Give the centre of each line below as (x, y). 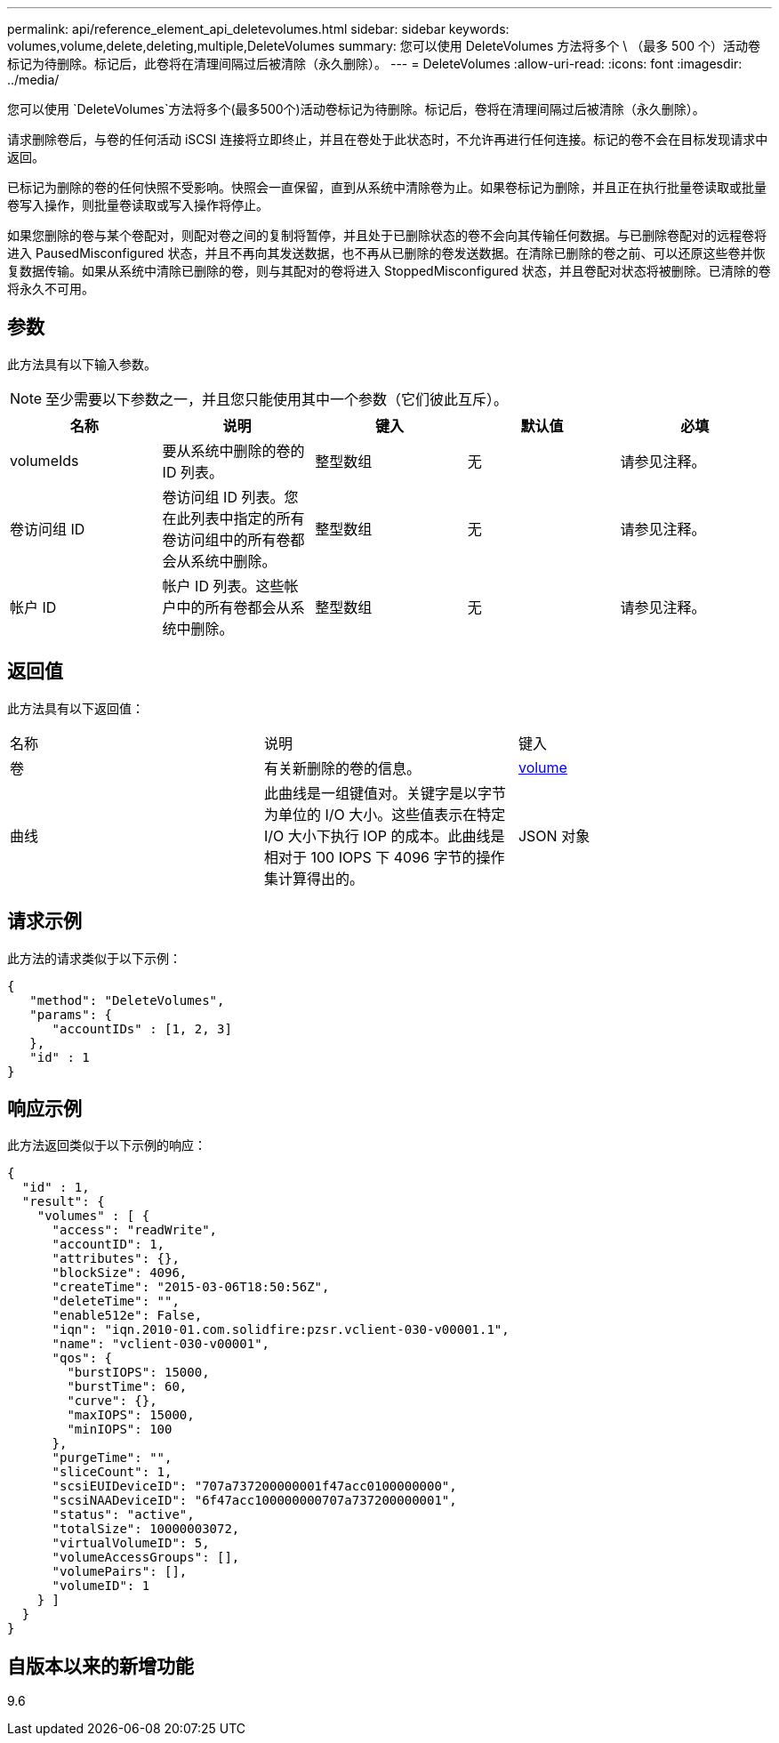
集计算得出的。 (313, 878)
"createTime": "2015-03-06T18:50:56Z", (191, 1287)
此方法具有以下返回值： (76, 708)
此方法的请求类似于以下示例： (94, 958)
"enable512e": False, (127, 1316)
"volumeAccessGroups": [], (146, 1558)
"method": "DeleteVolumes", (127, 1000)
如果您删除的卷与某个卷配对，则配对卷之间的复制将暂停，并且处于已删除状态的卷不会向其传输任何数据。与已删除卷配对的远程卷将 (387, 235)
